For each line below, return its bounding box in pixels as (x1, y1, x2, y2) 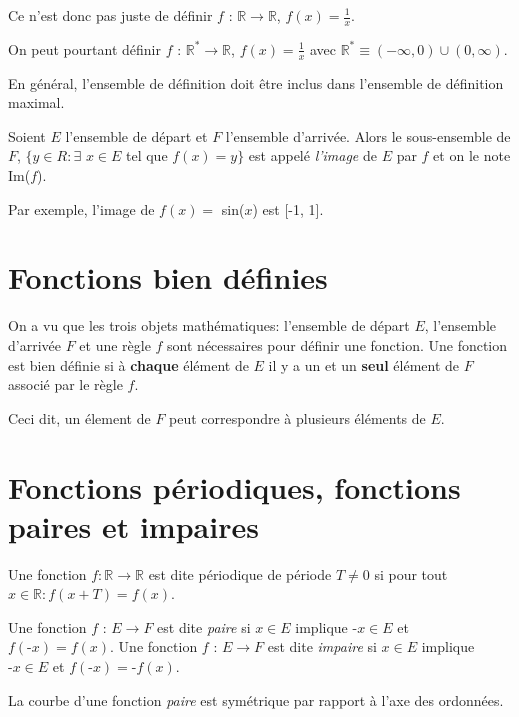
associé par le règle (8, 374, 123, 395)
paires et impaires (8, 505, 259, 546)
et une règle (79, 334, 151, 355)
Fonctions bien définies (8, 257, 328, 298)
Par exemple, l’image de (8, 198, 155, 219)
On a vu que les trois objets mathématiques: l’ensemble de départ (8, 315, 410, 336)
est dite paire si (157, 616, 251, 637)
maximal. (8, 92, 65, 113)
